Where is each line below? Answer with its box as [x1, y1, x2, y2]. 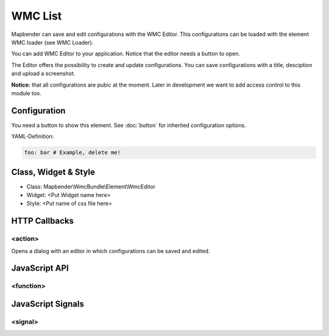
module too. [11, 89, 42, 97]
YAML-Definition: [11, 133, 54, 140]
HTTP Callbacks [11, 216, 74, 226]
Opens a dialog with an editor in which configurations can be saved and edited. [11, 247, 210, 254]
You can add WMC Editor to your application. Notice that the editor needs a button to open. [11, 50, 241, 57]
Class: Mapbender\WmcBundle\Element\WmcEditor [26, 183, 155, 190]
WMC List [11, 9, 62, 23]
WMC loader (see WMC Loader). [11, 38, 94, 46]
